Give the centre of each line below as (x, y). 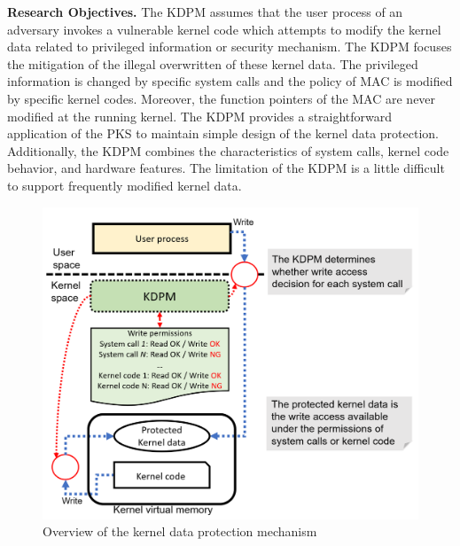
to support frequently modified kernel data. (125, 185)
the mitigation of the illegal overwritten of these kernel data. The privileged (213, 63)
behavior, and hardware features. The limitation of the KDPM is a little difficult (226, 168)
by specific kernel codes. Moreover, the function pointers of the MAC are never (222, 98)
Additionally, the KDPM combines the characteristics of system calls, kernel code (228, 150)
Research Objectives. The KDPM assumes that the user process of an (205, 12)
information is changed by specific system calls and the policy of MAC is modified (230, 81)
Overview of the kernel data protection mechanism (180, 531)
